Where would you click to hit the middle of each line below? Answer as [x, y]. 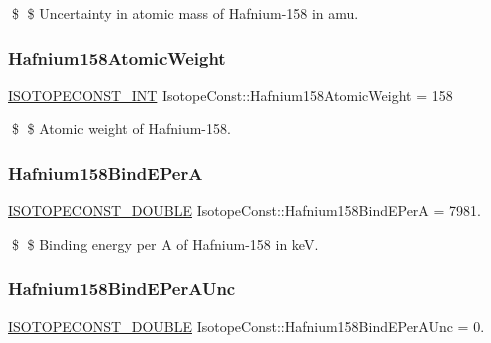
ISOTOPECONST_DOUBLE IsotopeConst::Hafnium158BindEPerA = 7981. [244, 210]
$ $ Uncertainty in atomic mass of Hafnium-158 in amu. [185, 13]
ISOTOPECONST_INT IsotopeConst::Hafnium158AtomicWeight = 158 [230, 94]
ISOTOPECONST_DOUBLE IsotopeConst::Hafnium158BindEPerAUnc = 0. [246, 325]
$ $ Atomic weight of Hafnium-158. [121, 128]
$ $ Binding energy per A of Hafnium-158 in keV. [165, 243]
